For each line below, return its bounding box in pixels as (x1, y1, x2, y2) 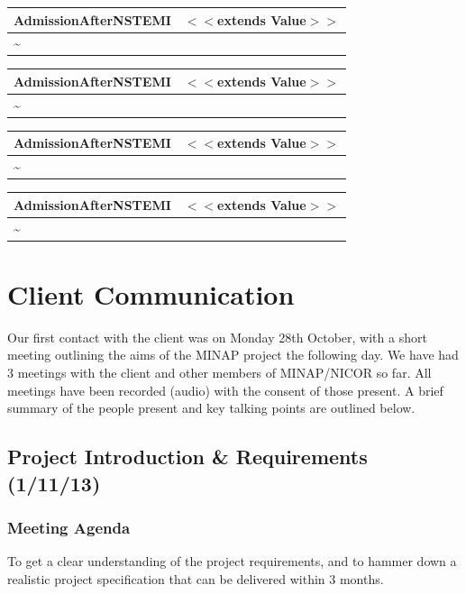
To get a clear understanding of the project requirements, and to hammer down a (7, 552, 457, 571)
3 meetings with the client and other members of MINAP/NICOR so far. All (7, 363, 432, 382)
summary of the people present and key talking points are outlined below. (7, 398, 416, 417)
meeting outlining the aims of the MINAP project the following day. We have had (7, 345, 459, 364)
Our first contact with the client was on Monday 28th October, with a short (7, 327, 427, 346)
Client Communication (7, 275, 295, 312)
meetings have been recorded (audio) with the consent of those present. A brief (7, 380, 443, 399)
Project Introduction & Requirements (7, 443, 368, 471)
